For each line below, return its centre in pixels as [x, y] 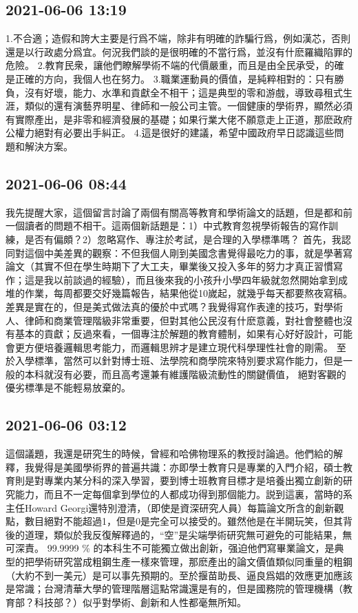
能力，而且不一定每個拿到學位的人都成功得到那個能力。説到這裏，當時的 [179, 494]
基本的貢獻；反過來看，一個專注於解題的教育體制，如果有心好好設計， [174, 334]
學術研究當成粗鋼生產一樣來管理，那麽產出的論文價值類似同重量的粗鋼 [193, 562]
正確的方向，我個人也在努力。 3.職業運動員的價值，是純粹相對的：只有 [175, 78]
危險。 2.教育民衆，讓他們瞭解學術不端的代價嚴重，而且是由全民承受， [165, 65]
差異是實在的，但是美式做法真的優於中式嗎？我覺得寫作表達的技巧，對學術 [174, 306]
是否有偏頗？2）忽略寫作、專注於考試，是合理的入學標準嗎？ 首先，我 [183, 239]
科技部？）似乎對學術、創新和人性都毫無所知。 [140, 602]
